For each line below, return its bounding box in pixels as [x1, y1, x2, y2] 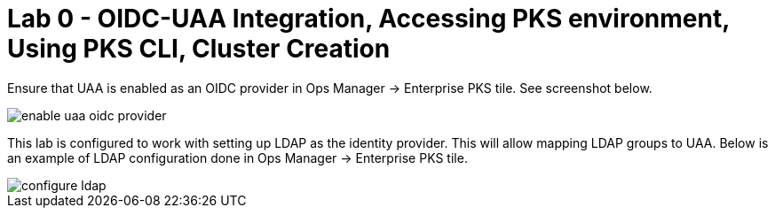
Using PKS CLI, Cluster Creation [7, 34, 391, 64]
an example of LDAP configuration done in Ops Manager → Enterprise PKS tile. [7, 150, 468, 165]
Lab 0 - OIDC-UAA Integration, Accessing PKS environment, [7, 4, 730, 34]
